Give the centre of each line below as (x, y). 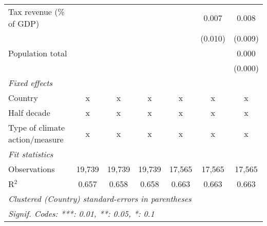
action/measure (36, 139)
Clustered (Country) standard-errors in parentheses (100, 199)
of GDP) (24, 23)
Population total (38, 53)
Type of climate (37, 127)
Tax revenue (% (36, 12)
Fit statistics (31, 154)
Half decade (29, 112)
